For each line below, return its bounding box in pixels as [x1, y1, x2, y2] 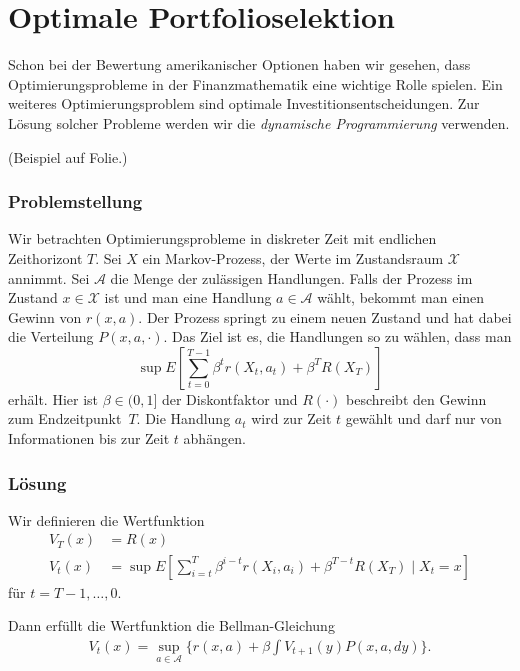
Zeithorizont [8, 247, 83, 268]
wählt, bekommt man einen [317, 287, 485, 308]
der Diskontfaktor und [161, 388, 298, 409]
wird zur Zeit [251, 408, 332, 429]
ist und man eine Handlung [104, 287, 272, 308]
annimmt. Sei [8, 267, 90, 288]
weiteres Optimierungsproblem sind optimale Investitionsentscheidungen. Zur [8, 93, 480, 114]
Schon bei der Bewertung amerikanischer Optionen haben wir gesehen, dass [8, 54, 471, 75]
